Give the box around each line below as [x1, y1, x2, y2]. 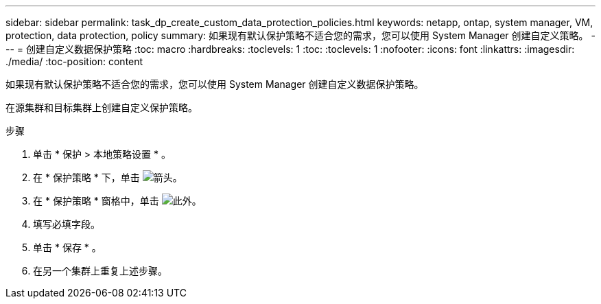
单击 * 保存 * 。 [33, 242, 102, 253]
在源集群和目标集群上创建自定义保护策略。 [5, 102, 198, 113]
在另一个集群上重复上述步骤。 [33, 265, 167, 277]
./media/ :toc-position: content [5, 56, 143, 67]
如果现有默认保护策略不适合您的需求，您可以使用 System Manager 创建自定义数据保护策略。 [5, 78, 424, 90]
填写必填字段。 [33, 218, 100, 230]
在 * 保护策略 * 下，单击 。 [33, 172, 182, 183]
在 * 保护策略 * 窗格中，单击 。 [33, 195, 202, 207]
